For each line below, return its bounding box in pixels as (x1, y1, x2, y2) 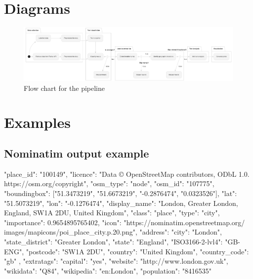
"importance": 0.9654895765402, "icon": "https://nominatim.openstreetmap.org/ (4, 217, 245, 227)
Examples (4, 112, 71, 132)
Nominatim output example (4, 146, 149, 161)
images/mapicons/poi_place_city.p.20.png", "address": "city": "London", (4, 227, 222, 237)
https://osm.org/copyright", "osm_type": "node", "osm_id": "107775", (4, 178, 214, 189)
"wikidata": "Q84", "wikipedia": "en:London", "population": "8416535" (4, 265, 212, 276)
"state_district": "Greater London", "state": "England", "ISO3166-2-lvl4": (4, 237, 223, 247)
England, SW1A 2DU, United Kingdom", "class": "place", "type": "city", (4, 207, 220, 218)
